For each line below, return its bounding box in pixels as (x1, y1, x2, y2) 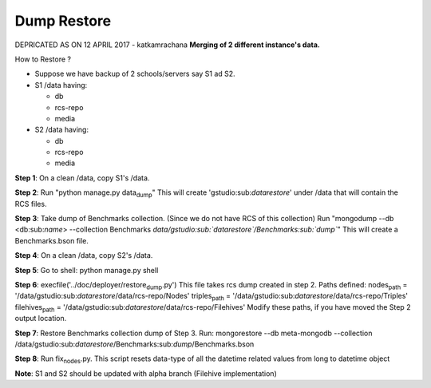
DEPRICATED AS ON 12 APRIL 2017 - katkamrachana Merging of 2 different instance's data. (14, 40, 321, 49)
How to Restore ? (14, 54, 72, 64)
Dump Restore (14, 12, 112, 30)
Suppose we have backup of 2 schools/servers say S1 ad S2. (34, 69, 235, 79)
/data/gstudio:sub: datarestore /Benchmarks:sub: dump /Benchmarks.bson (14, 339, 255, 349)
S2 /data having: (34, 125, 89, 135)
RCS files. (14, 199, 47, 208)
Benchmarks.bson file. (14, 236, 89, 245)
